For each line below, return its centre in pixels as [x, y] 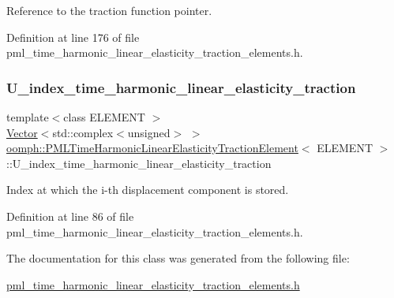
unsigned [149, 132]
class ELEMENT [104, 117]
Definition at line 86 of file [70, 216]
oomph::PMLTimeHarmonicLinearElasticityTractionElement [152, 148]
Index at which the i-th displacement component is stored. [148, 190]
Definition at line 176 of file [73, 37]
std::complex [83, 132]
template [28, 117]
